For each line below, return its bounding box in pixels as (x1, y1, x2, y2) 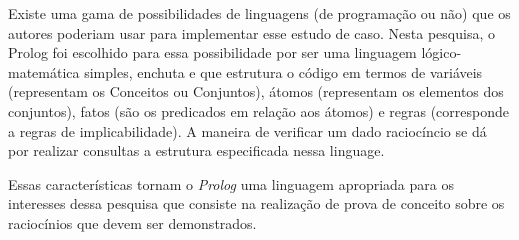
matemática (8, 61, 80, 82)
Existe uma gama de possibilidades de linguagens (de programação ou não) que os (8, 3, 511, 23)
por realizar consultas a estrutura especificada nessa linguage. (8, 140, 385, 161)
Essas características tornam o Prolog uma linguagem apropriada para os (8, 173, 454, 194)
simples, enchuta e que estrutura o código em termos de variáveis (84, 61, 483, 82)
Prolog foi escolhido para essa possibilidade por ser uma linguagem (8, 42, 417, 63)
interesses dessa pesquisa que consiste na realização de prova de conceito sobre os (8, 193, 505, 214)
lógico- (421, 42, 462, 63)
